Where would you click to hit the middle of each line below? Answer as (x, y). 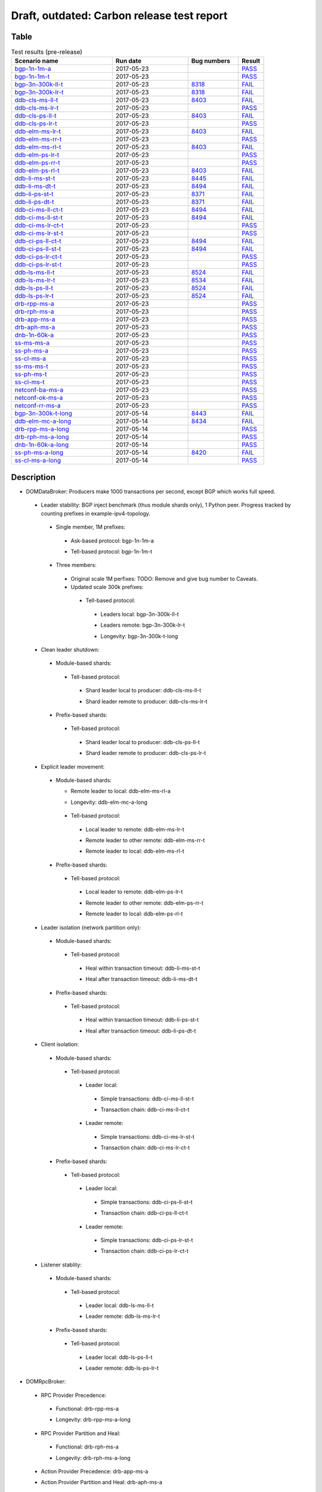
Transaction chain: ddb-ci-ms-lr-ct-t (145, 1148)
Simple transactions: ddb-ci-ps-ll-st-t (147, 1202)
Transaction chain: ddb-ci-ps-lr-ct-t (145, 1251)
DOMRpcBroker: (46, 1382)
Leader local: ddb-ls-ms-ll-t (120, 1305)
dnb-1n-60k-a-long (41, 445)
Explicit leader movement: (73, 766)
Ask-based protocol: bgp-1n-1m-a (112, 541)
